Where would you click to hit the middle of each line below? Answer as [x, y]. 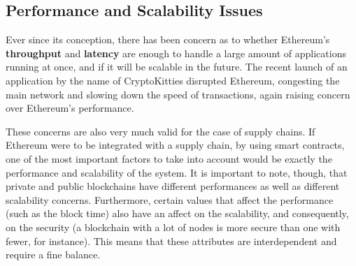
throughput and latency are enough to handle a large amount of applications [176, 53]
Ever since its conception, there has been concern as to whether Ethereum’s [168, 39]
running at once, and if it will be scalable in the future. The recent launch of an [177, 67]
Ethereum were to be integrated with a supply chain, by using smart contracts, [175, 145]
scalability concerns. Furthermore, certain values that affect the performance [170, 199]
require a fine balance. [53, 254]
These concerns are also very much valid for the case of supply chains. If [161, 131]
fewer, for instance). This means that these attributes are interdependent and [171, 241]
